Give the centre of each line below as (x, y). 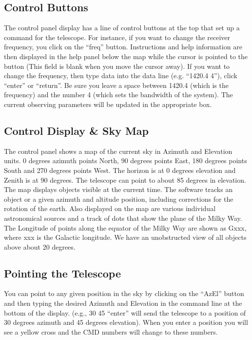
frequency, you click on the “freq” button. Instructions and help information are (123, 47)
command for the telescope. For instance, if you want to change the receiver (117, 37)
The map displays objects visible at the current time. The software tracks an (118, 189)
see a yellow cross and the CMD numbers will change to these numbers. (111, 331)
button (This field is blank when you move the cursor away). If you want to (117, 66)
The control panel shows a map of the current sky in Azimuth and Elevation (118, 151)
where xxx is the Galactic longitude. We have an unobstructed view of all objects (125, 237)
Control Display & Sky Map (77, 130)
